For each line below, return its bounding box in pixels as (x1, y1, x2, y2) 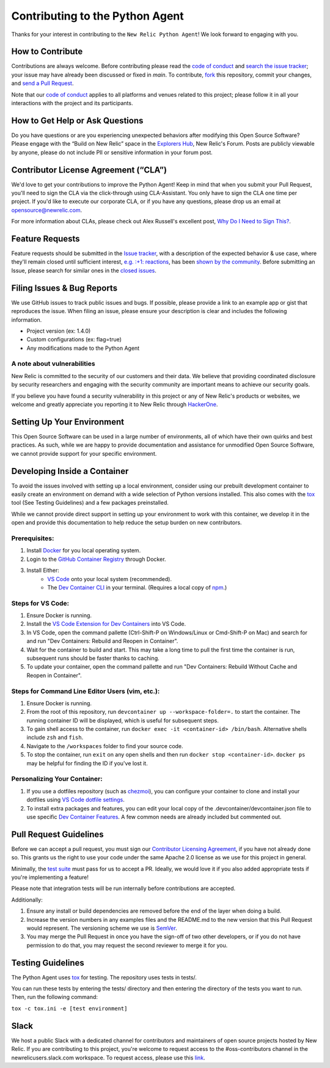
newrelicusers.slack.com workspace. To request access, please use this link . (11, 1054, 205, 1061)
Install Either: (26, 566, 59, 574)
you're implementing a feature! (11, 873, 89, 881)
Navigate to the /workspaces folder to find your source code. (26, 742, 183, 749)
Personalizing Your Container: (11, 774, 103, 783)
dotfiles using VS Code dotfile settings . (26, 796, 125, 804)
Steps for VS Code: (11, 599, 70, 607)
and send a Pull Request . (11, 80, 74, 87)
